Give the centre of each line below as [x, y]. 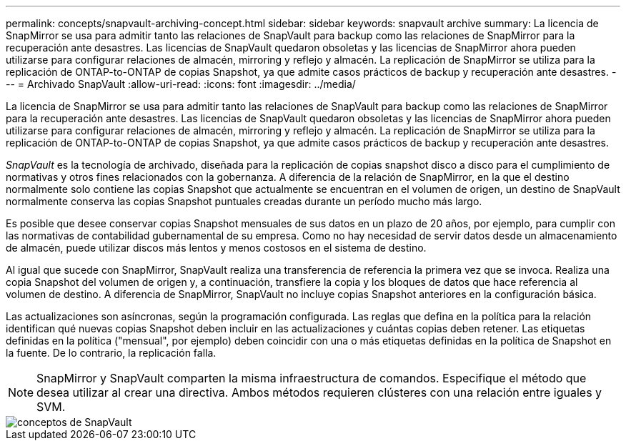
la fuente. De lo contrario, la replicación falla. [111, 353]
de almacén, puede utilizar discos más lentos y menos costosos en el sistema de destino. [216, 248]
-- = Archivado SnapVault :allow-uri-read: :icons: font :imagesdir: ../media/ [181, 84]
